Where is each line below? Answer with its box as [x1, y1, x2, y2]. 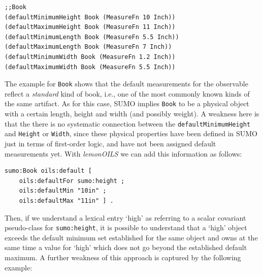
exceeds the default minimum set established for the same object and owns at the [5, 232, 258, 242]
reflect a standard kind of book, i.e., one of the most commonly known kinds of [5, 88, 250, 99]
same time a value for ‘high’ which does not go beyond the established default [5, 242, 247, 253]
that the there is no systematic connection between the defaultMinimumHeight [5, 118, 251, 129]
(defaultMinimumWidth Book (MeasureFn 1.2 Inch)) [5, 53, 176, 60]
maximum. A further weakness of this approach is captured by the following [5, 252, 241, 262]
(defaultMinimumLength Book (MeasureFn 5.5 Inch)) [5, 33, 179, 41]
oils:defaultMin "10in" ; [19, 187, 107, 195]
